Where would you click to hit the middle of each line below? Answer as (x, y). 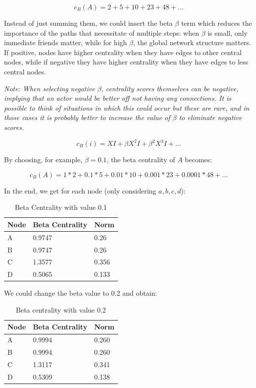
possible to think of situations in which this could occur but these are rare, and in (127, 107)
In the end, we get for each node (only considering (80, 190)
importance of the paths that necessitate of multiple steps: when (102, 32)
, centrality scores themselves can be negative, (170, 88)
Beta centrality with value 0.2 (61, 309)
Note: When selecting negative (50, 88)
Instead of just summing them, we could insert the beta (88, 23)
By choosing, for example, (43, 160)
